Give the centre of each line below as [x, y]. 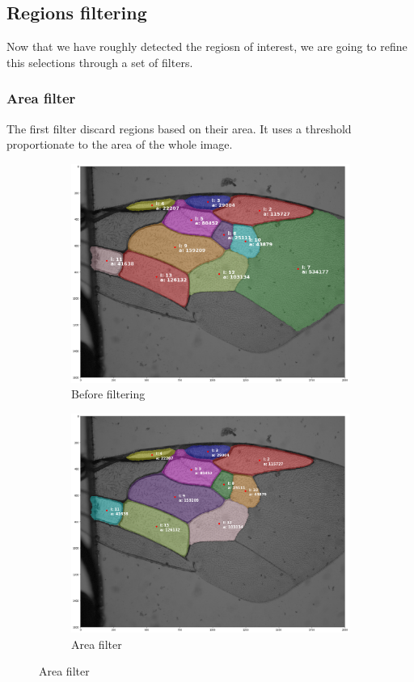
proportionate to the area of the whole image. [120, 144]
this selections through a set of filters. [100, 62]
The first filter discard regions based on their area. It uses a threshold [179, 128]
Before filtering [108, 394]
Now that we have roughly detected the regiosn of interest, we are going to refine [207, 46]
